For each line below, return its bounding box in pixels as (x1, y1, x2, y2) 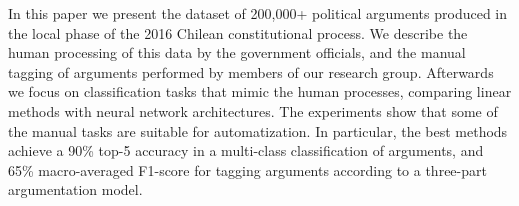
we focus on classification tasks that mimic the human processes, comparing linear (8, 81, 512, 102)
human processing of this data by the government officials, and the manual (8, 42, 466, 63)
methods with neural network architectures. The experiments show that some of (8, 100, 498, 121)
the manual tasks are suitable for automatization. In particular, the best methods (8, 120, 508, 141)
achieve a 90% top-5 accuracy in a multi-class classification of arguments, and (8, 140, 484, 161)
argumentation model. (8, 179, 143, 200)
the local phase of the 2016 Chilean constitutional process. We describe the (8, 22, 468, 43)
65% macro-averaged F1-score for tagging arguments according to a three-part (8, 159, 487, 180)
